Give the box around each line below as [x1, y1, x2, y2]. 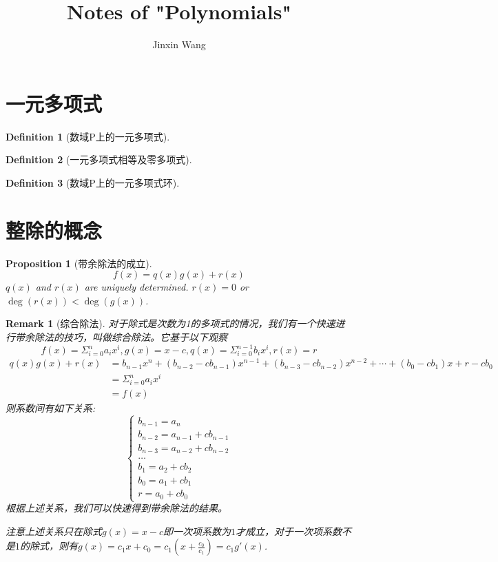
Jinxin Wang [152, 37, 206, 52]
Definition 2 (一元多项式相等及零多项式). [6, 152, 192, 167]
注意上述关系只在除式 [6, 523, 102, 538]
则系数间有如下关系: [6, 401, 96, 415]
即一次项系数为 [163, 523, 231, 538]
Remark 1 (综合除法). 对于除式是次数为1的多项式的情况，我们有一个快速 [6, 316, 335, 331]
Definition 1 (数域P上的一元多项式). [6, 129, 170, 143]
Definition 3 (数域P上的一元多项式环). [6, 175, 180, 189]
